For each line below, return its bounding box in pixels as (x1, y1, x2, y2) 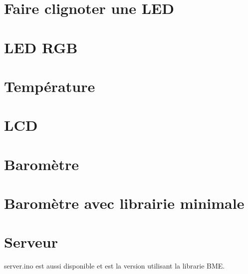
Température (4, 76, 95, 96)
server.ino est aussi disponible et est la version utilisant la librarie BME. (4, 261, 225, 271)
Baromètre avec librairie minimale (4, 193, 245, 213)
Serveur (4, 232, 58, 252)
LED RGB (4, 37, 78, 57)
